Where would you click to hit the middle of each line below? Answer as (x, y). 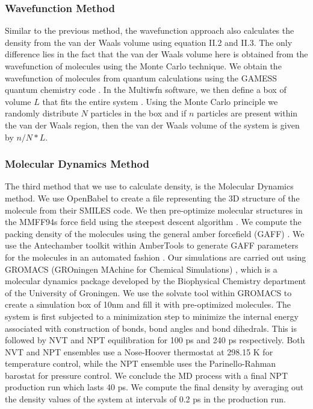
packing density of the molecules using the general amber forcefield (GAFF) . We (155, 233)
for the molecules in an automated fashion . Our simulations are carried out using (156, 257)
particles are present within (247, 113)
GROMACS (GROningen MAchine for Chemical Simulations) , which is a (141, 269)
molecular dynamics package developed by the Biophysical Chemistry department (156, 281)
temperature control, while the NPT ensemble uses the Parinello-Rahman (141, 363)
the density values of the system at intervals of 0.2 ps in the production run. (145, 399)
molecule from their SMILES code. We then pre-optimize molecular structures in (154, 210)
